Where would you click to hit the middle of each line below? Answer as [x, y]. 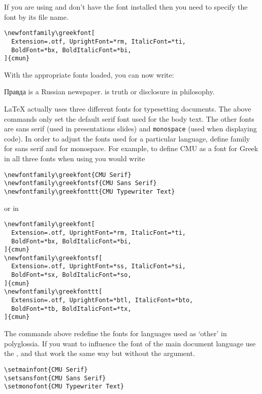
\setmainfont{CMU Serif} [46, 369]
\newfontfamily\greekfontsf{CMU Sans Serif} [80, 183]
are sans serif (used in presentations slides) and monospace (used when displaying [130, 129]
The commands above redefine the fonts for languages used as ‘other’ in [116, 333]
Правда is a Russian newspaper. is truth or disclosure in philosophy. [109, 92]
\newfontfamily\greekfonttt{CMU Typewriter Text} [90, 191]
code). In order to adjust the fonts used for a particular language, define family [127, 138]
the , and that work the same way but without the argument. [100, 353]
